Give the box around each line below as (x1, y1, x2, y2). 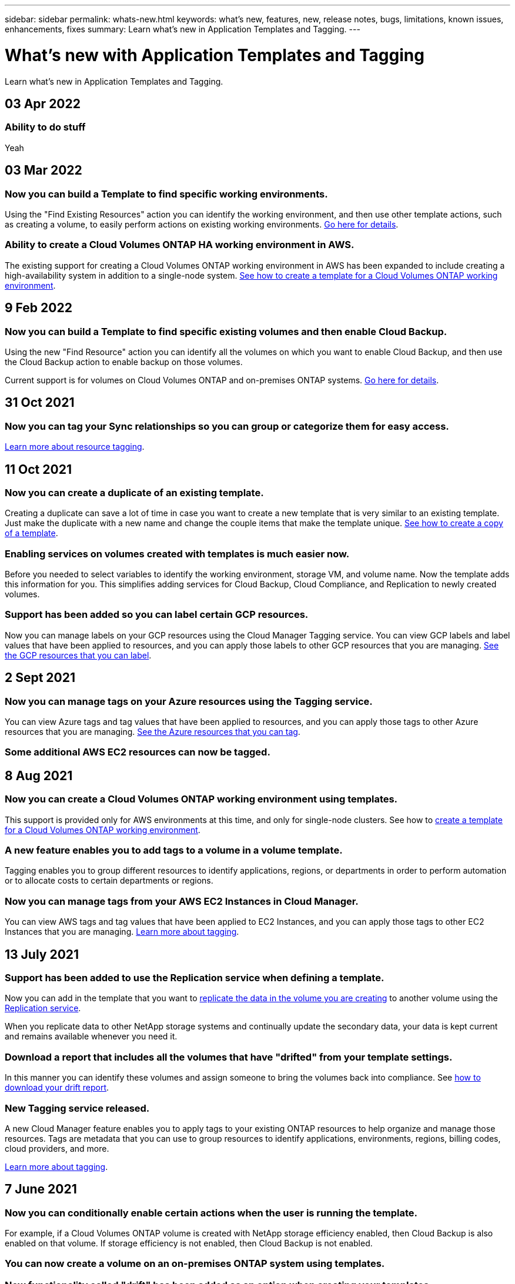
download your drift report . (5, 1082, 109, 1093)
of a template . (5, 528, 58, 539)
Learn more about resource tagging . (5, 442, 145, 452)
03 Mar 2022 (5, 163, 82, 178)
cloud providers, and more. (5, 1143, 109, 1153)
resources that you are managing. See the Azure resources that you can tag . (5, 727, 300, 737)
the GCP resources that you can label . (5, 650, 152, 660)
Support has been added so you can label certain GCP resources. (5, 608, 309, 621)
